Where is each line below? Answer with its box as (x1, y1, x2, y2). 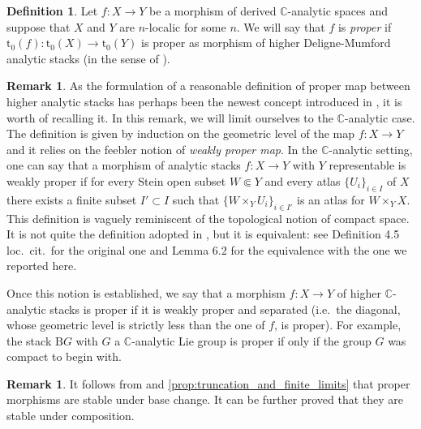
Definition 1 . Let (6, 2, 98, 19)
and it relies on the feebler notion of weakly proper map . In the (6, 140, 318, 157)
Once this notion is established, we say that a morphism (6, 284, 286, 301)
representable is (329, 157, 406, 174)
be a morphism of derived (149, 2, 277, 19)
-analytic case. (344, 109, 415, 126)
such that (172, 191, 220, 208)
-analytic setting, (329, 140, 413, 157)
